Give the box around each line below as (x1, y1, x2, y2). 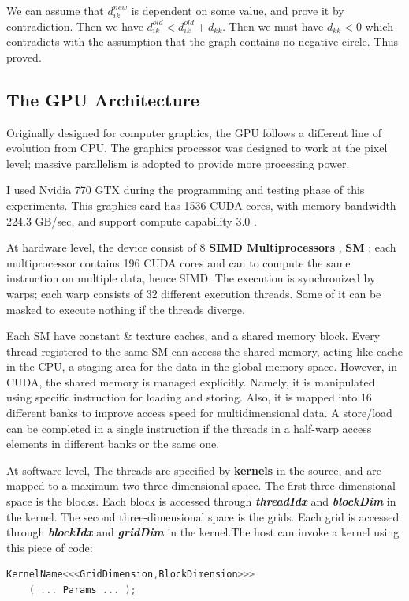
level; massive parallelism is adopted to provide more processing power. (6, 155, 350, 171)
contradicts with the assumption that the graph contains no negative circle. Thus (6, 33, 399, 50)
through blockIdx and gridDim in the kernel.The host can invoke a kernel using (6, 524, 400, 540)
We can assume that (6, 2, 104, 18)
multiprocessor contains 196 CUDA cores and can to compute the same (6, 254, 351, 271)
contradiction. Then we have (6, 17, 143, 34)
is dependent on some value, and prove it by (131, 2, 344, 18)
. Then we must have (222, 17, 324, 34)
